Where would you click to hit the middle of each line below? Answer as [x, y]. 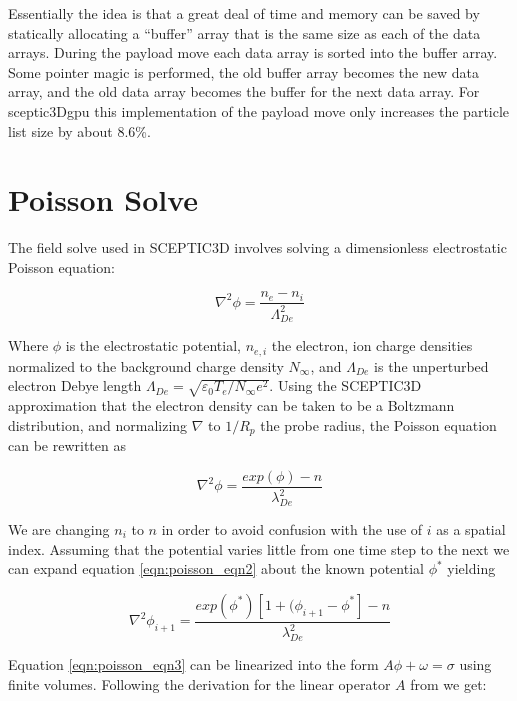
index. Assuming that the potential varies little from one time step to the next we [259, 548]
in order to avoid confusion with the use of [292, 528]
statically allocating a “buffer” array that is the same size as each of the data [244, 32]
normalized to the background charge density [146, 365]
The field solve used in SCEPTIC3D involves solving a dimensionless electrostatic [257, 247]
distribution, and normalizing [98, 424]
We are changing [59, 528]
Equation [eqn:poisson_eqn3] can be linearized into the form [193, 663]
